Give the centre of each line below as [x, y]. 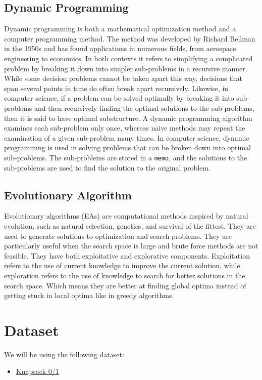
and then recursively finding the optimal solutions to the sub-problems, [144, 108]
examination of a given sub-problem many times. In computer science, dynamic [127, 137]
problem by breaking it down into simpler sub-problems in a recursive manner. [126, 68]
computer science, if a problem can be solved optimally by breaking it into [119, 98]
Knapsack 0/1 [37, 371]
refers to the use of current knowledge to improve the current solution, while [122, 265]
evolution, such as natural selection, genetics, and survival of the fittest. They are [130, 225]
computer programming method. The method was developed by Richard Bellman [130, 38]
